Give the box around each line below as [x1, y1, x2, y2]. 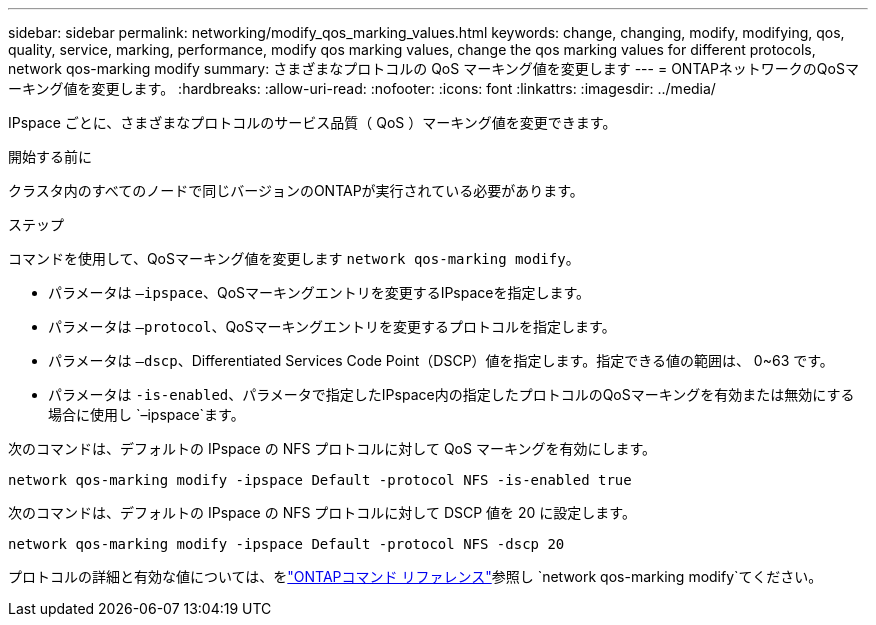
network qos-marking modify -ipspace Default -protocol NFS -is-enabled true [8, 472, 632, 488]
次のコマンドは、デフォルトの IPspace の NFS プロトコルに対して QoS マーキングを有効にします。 [8, 440, 657, 457]
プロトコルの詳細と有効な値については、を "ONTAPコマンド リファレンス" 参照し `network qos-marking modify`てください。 [8, 568, 823, 585]
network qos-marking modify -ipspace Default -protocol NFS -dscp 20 [8, 536, 565, 552]
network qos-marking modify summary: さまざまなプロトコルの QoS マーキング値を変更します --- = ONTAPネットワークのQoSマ [8, 60, 859, 77]
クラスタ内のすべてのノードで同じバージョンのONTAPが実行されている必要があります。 [8, 182, 584, 199]
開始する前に [8, 148, 92, 165]
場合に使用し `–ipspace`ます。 [48, 406, 245, 423]
